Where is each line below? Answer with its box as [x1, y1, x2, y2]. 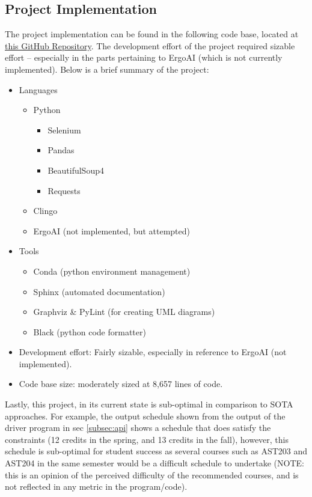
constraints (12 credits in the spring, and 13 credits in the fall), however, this [5, 433, 289, 445]
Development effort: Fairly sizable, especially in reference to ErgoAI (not [19, 346, 287, 358]
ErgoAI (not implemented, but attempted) [33, 224, 191, 237]
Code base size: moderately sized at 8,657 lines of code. [19, 377, 223, 390]
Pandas [47, 144, 75, 156]
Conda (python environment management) [33, 264, 191, 277]
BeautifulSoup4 [47, 163, 104, 176]
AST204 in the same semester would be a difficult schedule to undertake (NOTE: [5, 457, 304, 469]
